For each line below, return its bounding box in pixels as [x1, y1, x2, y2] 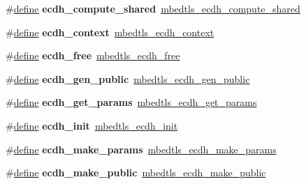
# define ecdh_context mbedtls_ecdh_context [6, 24, 214, 39]
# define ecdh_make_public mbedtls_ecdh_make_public [6, 165, 266, 180]
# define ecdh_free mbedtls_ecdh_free [6, 48, 180, 63]
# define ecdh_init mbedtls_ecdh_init [6, 118, 178, 132]
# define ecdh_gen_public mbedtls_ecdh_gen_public [6, 71, 250, 86]
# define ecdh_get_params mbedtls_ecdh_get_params [6, 95, 257, 109]
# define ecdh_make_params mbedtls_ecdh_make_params [6, 141, 277, 156]
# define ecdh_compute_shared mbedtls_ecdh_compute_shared [6, 1, 300, 15]
